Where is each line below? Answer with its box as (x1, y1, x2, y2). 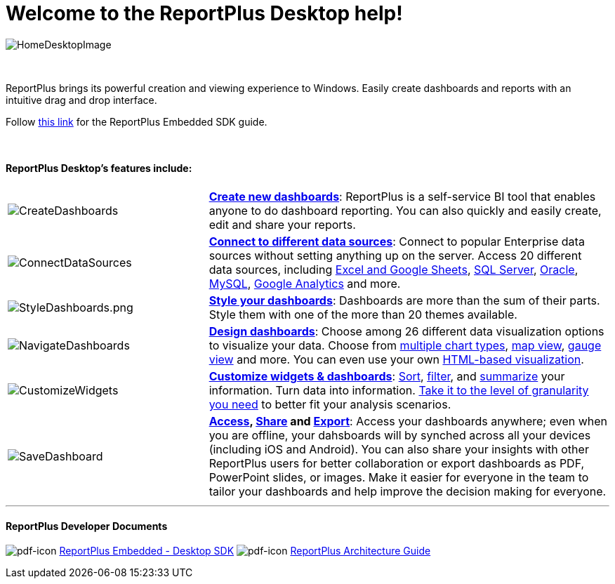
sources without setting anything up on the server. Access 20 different (209, 248, 582, 263)
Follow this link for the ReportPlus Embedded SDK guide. (6, 115, 267, 128)
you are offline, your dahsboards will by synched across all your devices (209, 427, 591, 442)
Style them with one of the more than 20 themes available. (209, 307, 517, 321)
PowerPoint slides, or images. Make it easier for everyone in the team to (209, 470, 589, 484)
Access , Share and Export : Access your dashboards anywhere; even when (209, 413, 607, 428)
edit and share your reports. (209, 217, 356, 232)
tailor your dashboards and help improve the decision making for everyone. (209, 484, 607, 498)
